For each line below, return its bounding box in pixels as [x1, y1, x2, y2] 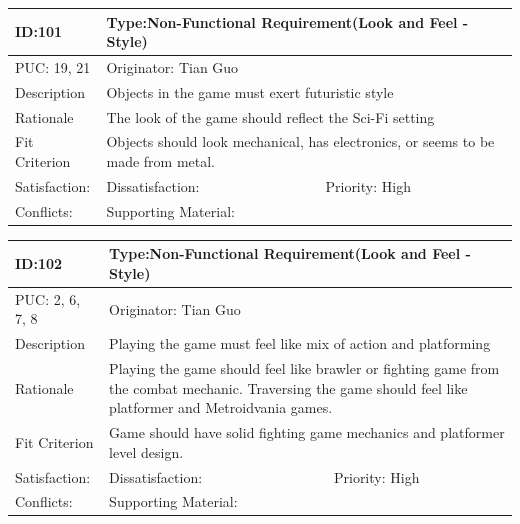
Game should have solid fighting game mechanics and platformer [109, 422, 505, 443]
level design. [109, 441, 184, 462]
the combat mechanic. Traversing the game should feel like [109, 377, 468, 398]
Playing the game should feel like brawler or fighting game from [109, 358, 500, 379]
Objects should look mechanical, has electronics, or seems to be [106, 131, 495, 152]
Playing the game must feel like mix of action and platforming [109, 333, 491, 354]
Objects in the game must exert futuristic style [106, 81, 394, 102]
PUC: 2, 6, [15, 288, 81, 309]
